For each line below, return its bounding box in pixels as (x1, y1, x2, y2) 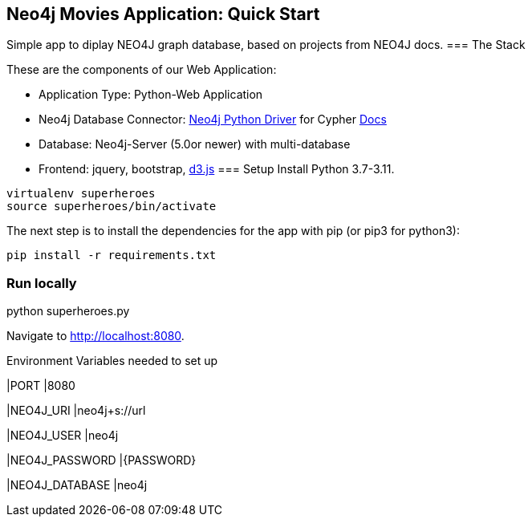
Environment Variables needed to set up (6, 354, 218, 368)
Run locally (6, 274, 77, 291)
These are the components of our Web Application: (6, 63, 277, 77)
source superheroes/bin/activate (6, 200, 217, 213)
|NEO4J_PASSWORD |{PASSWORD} (6, 453, 197, 468)
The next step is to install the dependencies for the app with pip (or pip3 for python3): (6, 224, 460, 238)
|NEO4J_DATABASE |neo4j (6, 478, 148, 493)
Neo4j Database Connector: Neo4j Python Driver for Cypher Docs (39, 112, 387, 127)
